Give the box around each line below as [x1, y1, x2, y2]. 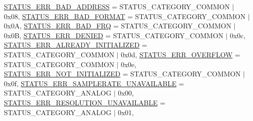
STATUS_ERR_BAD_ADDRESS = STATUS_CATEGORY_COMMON [4, 1, 230, 11]
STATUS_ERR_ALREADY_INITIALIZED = [4, 40, 147, 50]
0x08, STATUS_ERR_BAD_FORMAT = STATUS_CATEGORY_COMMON [4, 11, 246, 21]
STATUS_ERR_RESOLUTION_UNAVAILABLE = [4, 97, 165, 107]
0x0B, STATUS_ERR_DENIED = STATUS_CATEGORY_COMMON [4, 30, 223, 40]
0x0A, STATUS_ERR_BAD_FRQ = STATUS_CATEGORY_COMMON [4, 21, 231, 31]
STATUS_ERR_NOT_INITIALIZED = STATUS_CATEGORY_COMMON [4, 69, 241, 79]
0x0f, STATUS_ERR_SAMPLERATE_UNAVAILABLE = [4, 78, 185, 88]
